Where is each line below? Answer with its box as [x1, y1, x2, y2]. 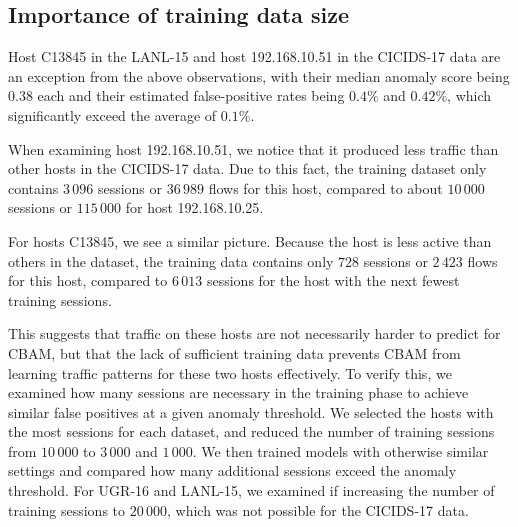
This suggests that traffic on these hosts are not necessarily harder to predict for [8, 323, 501, 344]
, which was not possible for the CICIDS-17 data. [167, 499, 469, 520]
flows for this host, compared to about [208, 177, 443, 198]
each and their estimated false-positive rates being [37, 85, 345, 106]
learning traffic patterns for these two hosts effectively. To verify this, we [8, 362, 452, 383]
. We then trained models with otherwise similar [192, 440, 489, 461]
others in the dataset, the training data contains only [8, 250, 334, 271]
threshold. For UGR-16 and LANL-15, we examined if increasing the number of [8, 480, 495, 501]
